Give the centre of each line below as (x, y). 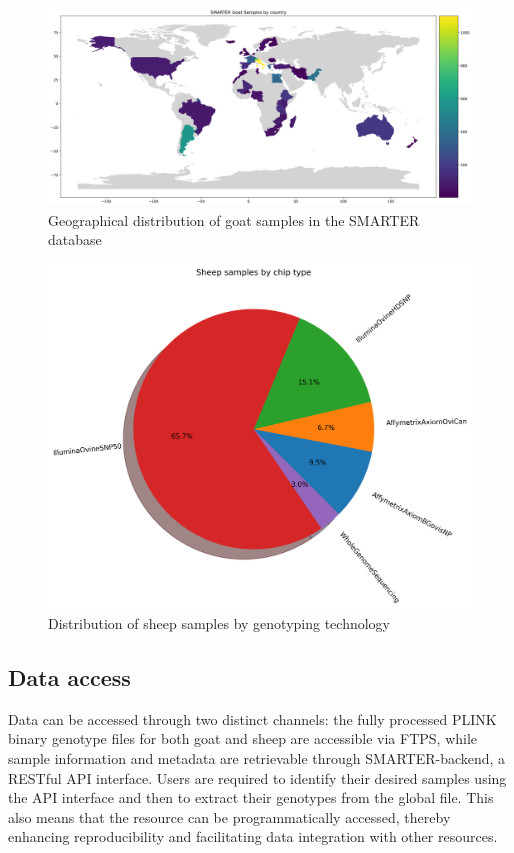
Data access (69, 677)
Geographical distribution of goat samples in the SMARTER (234, 219)
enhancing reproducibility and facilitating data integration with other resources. (253, 836)
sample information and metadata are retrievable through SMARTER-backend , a (257, 758)
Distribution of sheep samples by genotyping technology (219, 623)
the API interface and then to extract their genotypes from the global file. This (251, 797)
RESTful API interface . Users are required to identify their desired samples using (257, 777)
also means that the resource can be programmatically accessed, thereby (229, 816)
